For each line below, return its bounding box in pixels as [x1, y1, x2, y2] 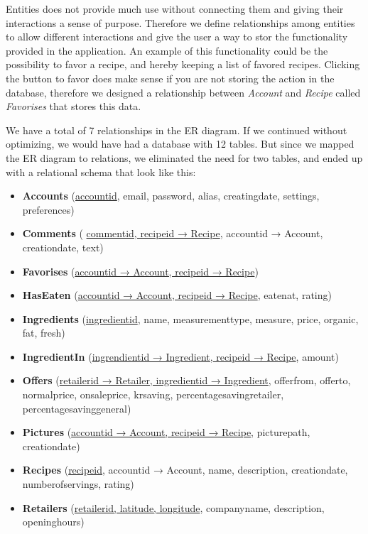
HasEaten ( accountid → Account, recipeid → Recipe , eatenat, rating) [22, 288, 332, 303]
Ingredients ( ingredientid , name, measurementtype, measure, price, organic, [22, 311, 359, 326]
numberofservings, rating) [22, 476, 134, 491]
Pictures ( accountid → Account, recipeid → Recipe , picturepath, [22, 425, 310, 440]
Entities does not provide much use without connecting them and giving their [6, 1, 344, 16]
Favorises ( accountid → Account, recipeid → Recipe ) [22, 263, 259, 278]
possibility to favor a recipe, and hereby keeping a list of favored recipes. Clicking [6, 57, 360, 72]
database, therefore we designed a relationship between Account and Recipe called [6, 85, 361, 99]
